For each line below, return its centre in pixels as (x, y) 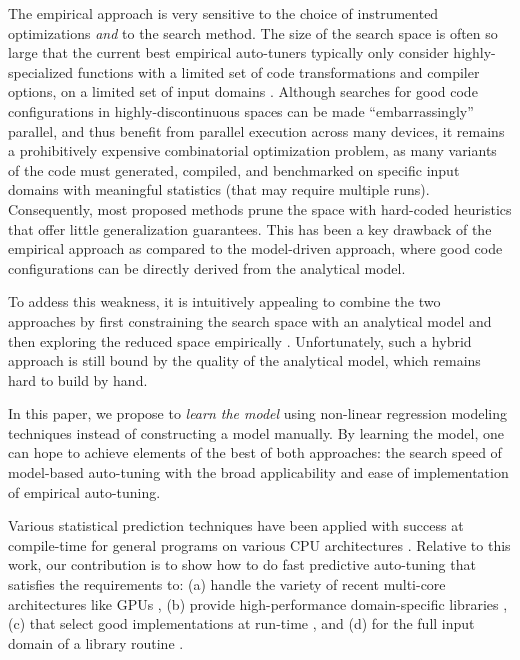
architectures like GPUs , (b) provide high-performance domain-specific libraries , (258, 603)
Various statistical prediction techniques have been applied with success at (236, 525)
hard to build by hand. (78, 379)
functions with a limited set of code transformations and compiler (278, 71)
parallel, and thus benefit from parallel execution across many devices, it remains (256, 130)
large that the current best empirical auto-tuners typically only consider (228, 52)
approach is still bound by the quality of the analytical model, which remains (244, 360)
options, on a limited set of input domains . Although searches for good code (243, 91)
